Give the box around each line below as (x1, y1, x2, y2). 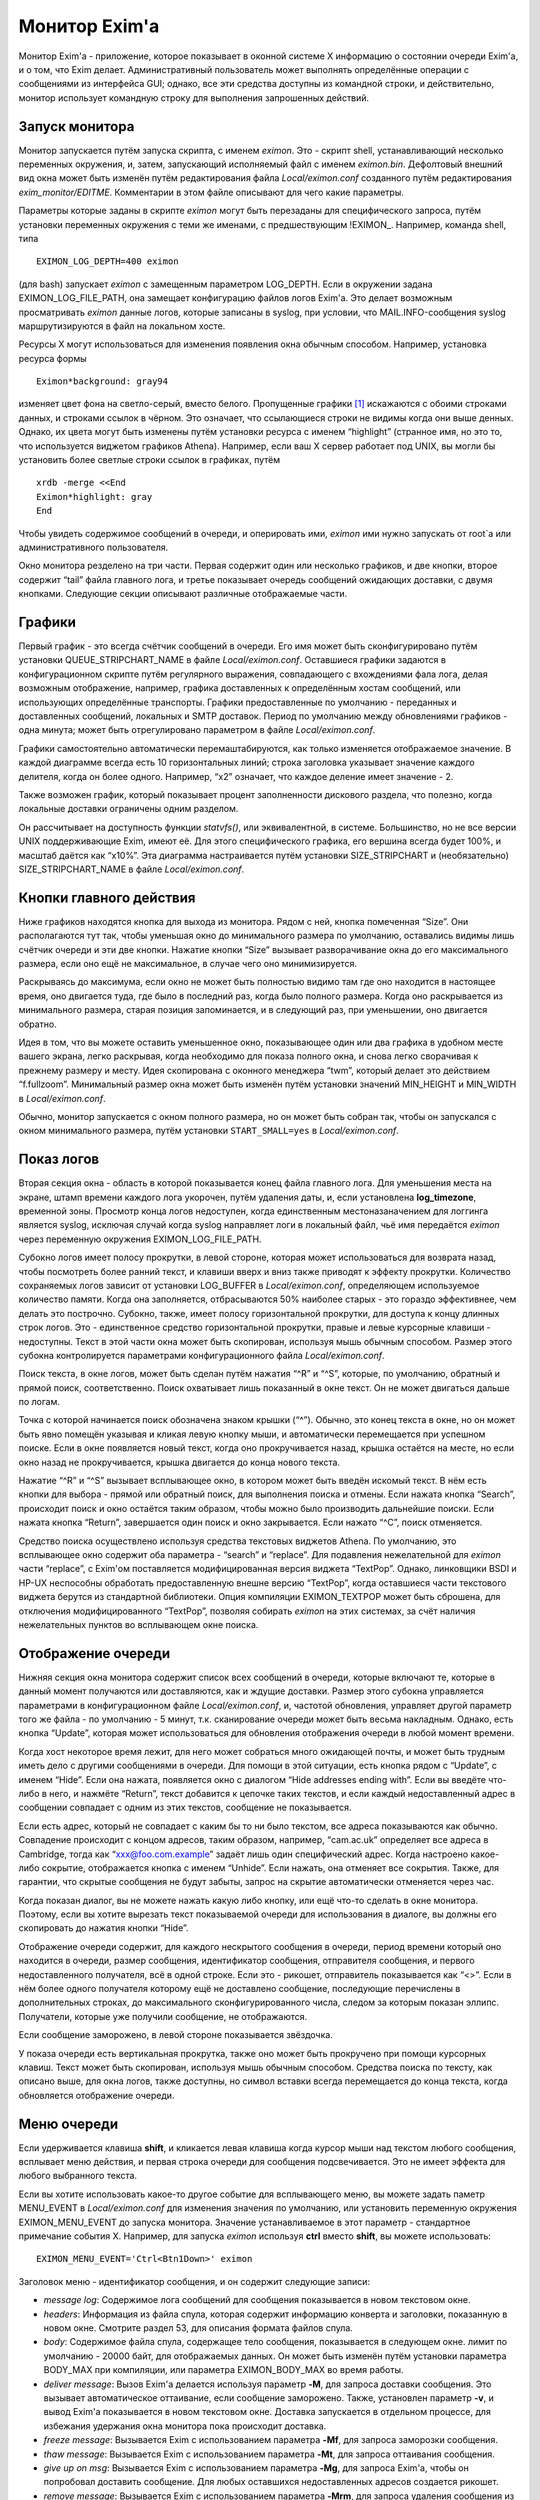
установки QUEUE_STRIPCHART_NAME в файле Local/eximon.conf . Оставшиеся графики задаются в (18, 654, 447, 666)
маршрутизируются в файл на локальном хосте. (18, 320, 226, 332)
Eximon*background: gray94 (36, 376, 169, 387)
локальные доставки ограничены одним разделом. (18, 803, 239, 815)
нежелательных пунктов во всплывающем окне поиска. (18, 1618, 259, 1630)
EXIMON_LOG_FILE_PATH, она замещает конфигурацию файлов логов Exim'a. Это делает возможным (18, 292, 453, 304)
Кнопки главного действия (18, 889, 196, 906)
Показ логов (18, 1151, 100, 1168)
